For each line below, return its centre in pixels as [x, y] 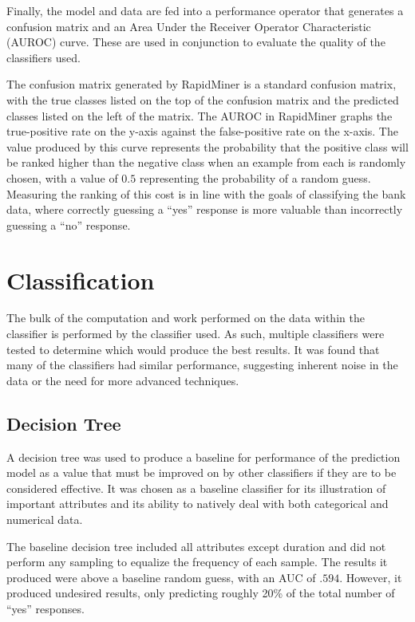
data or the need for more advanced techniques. [123, 380]
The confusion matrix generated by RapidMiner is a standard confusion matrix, [202, 84]
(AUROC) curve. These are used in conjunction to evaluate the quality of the [196, 42]
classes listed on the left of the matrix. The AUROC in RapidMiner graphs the [200, 115]
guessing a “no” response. [69, 224]
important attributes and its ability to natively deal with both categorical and [198, 504]
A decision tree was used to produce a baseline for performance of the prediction [204, 457]
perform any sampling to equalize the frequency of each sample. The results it [197, 562]
